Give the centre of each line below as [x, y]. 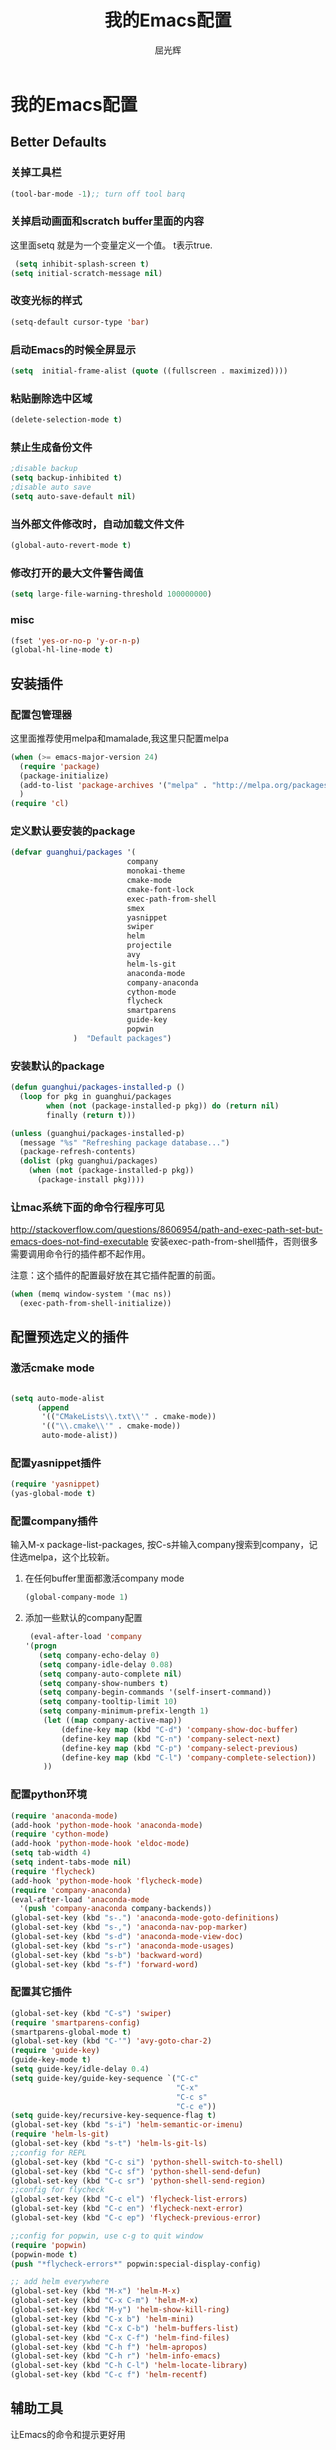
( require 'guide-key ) [55, 2051]
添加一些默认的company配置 [83, 1618]
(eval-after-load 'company [85, 1637]
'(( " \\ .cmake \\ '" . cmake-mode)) [111, 1426]
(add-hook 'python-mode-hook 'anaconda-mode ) [106, 1825]
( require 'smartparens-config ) [75, 2022]
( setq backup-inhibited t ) [66, 478]
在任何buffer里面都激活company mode [104, 1578]
